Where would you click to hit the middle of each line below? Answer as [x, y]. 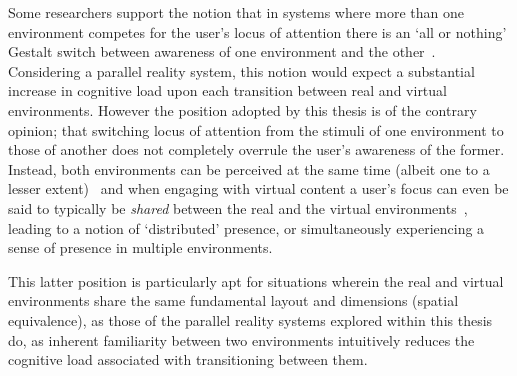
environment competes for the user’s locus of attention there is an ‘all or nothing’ [257, 31]
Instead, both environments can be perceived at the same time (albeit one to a [249, 168]
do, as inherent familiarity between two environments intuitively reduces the [241, 339]
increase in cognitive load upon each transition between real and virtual [227, 90]
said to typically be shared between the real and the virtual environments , [238, 207]
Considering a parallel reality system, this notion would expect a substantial [241, 70]
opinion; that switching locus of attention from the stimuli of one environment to [256, 129]
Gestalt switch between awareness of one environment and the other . [222, 51]
